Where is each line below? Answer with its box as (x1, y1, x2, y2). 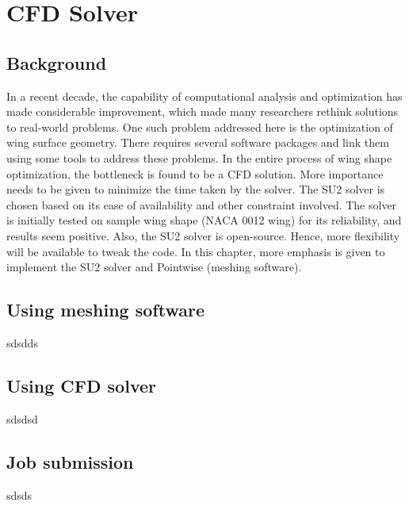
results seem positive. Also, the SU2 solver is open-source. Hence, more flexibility (6, 227, 400, 243)
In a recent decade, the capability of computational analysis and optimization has (6, 87, 403, 104)
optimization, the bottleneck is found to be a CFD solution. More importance (6, 165, 384, 182)
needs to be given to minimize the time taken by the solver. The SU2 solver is (6, 181, 385, 197)
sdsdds (6, 334, 38, 351)
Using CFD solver (6, 373, 156, 397)
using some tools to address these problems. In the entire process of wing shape (6, 149, 392, 166)
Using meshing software (6, 297, 204, 322)
